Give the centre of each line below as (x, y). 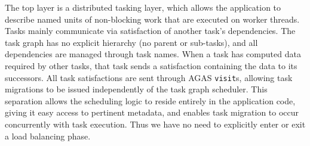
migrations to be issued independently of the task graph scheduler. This (136, 89)
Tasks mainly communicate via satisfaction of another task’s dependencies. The (150, 31)
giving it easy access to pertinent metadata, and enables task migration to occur (152, 112)
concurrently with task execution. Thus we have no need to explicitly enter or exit (155, 124)
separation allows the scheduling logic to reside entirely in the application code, (150, 100)
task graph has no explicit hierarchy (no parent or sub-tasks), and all (131, 42)
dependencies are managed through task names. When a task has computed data (153, 54)
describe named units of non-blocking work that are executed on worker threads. (152, 19)
